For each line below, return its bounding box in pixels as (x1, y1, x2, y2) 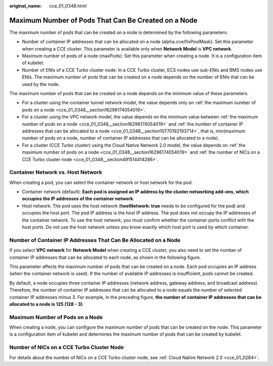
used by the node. (22, 81, 60, 87)
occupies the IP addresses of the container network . (22, 196, 134, 202)
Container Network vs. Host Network (9, 169, 103, 176)
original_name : (9, 3, 42, 9)
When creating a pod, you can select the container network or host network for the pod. (9, 179, 193, 186)
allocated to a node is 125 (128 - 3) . (9, 301, 84, 307)
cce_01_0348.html (49, 3, 87, 9)
